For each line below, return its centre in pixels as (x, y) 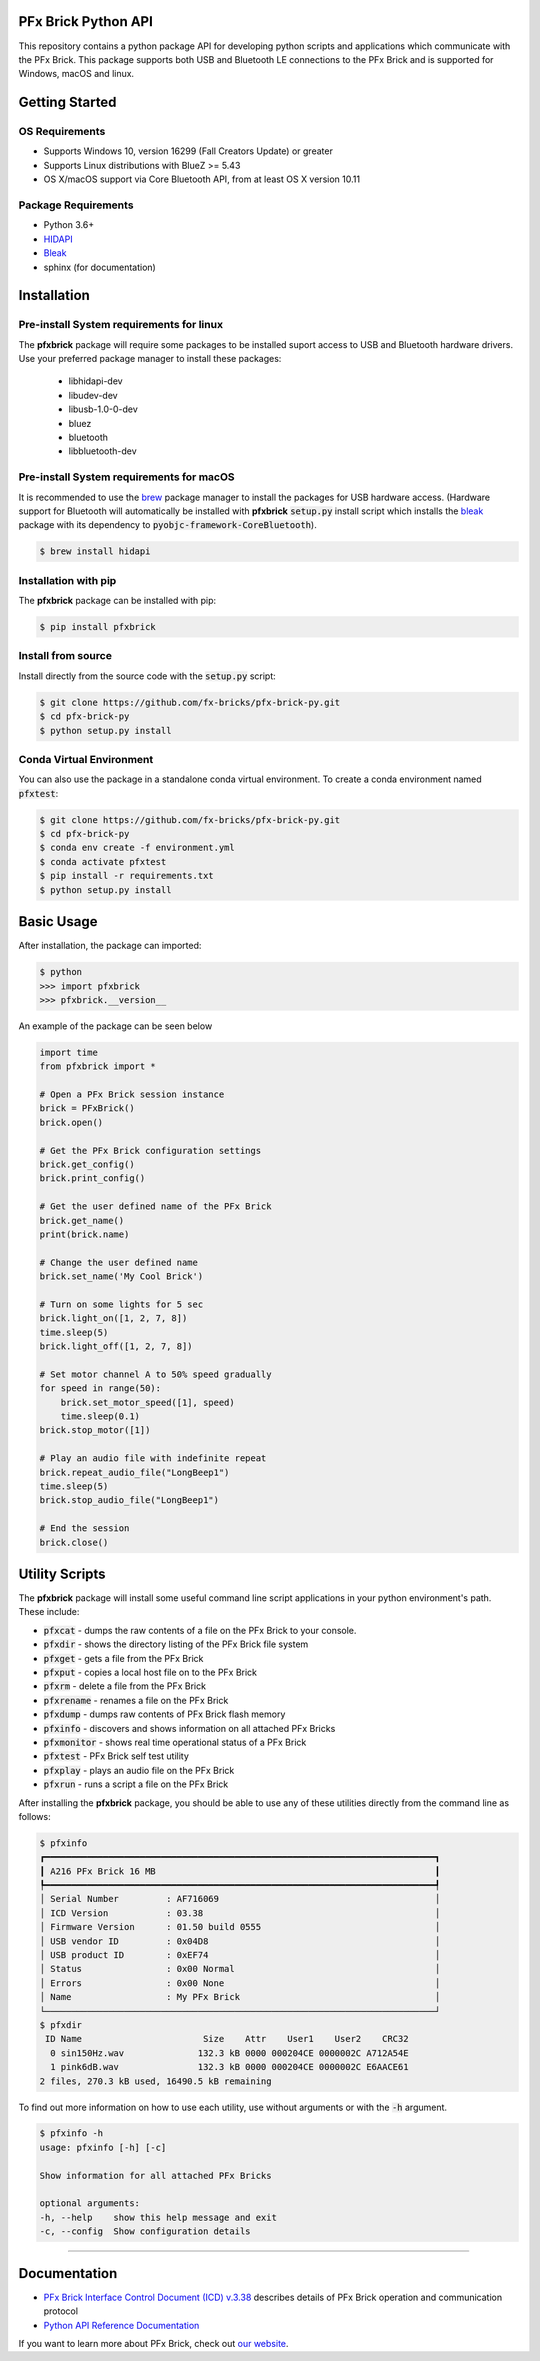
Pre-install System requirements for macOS (126, 477)
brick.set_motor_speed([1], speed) (147, 1402)
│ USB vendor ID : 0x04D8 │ (240, 1941)
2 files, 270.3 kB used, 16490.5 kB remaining (155, 2081)
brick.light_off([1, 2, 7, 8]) (116, 1346)
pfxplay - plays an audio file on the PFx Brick (139, 1770)
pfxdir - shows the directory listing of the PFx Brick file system (176, 1644)
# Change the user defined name (119, 1262)
